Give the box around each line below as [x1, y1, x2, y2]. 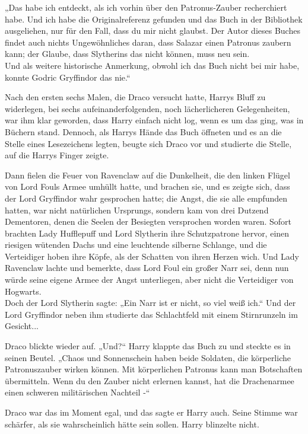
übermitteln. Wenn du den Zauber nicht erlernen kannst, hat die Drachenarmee [5, 374, 294, 387]
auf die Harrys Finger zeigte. [5, 149, 109, 161]
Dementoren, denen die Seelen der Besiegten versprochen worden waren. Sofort [5, 215, 292, 228]
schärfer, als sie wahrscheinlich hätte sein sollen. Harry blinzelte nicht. [5, 417, 259, 430]
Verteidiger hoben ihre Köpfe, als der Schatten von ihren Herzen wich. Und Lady [5, 250, 299, 262]
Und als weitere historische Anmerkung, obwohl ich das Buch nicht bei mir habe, [5, 59, 300, 71]
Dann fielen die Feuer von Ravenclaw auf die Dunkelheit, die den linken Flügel [5, 168, 290, 181]
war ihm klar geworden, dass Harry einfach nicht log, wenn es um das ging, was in [5, 114, 304, 126]
